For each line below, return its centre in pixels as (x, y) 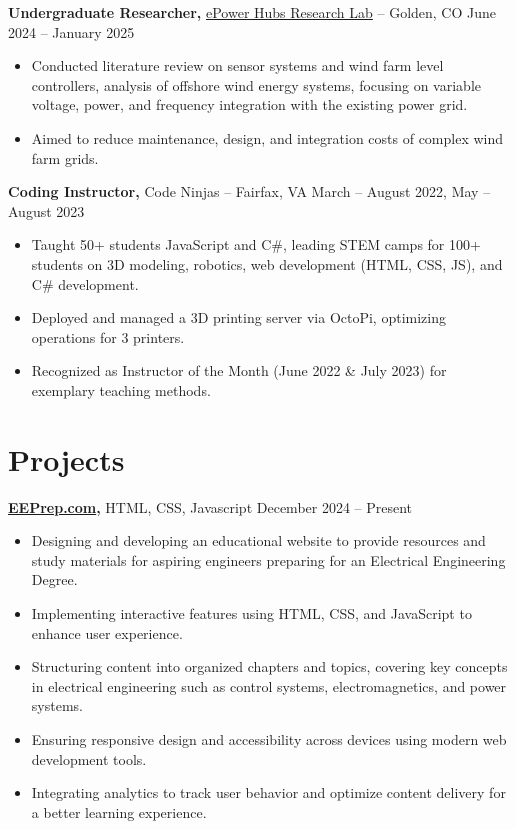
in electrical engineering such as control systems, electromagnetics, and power (269, 685)
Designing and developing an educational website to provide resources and (258, 540)
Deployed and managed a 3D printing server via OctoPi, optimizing (238, 317)
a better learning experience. (119, 811)
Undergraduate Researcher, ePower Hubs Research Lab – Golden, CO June (252, 12)
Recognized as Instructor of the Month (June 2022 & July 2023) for (239, 370)
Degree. (54, 579)
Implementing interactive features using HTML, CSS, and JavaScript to (251, 613)
